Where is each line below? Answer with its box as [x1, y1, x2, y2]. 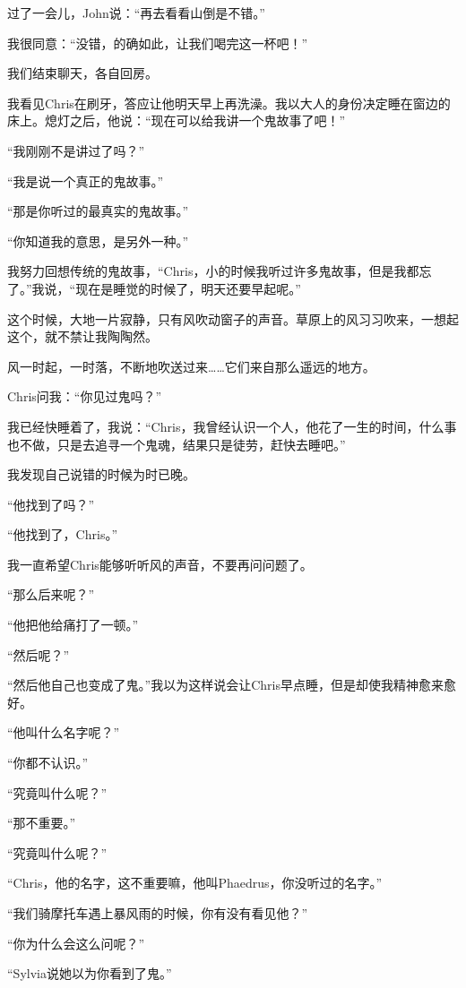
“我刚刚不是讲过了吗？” [7, 141, 145, 159]
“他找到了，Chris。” [7, 525, 118, 544]
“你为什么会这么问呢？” [7, 933, 145, 952]
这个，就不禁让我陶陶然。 [7, 327, 158, 346]
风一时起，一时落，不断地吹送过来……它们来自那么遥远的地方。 [7, 357, 375, 375]
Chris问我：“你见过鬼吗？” [7, 387, 162, 406]
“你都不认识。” [7, 753, 89, 772]
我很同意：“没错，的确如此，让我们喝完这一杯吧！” [7, 33, 308, 52]
